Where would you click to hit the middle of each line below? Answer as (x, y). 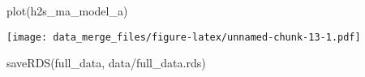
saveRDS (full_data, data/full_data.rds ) (106, 63)
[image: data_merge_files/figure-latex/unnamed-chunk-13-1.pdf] (184, 37)
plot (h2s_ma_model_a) (67, 11)
